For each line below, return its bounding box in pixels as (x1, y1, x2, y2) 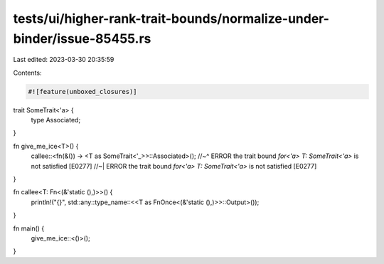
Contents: (13, 68, 42, 77)
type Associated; (31, 116, 81, 125)
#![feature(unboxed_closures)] (28, 88, 138, 95)
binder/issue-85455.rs (13, 31, 151, 46)
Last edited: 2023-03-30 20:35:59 (13, 56, 114, 64)
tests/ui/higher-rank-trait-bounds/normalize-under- (13, 11, 330, 26)
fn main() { (13, 224, 45, 233)
